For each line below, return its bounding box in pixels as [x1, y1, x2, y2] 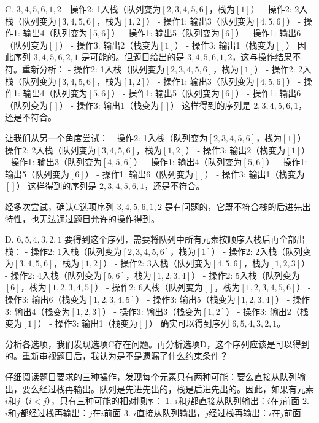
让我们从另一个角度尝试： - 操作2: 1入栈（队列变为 [5, 131, 208, 144]
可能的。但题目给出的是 [90, 50, 185, 63]
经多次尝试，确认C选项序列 [5, 200, 115, 212]
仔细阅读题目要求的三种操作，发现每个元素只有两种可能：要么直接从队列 [5, 370, 297, 383]
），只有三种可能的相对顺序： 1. [46, 394, 172, 407]
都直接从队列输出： [190, 394, 267, 407]
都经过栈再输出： [20, 406, 89, 419]
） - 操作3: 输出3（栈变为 [102, 305, 202, 317]
